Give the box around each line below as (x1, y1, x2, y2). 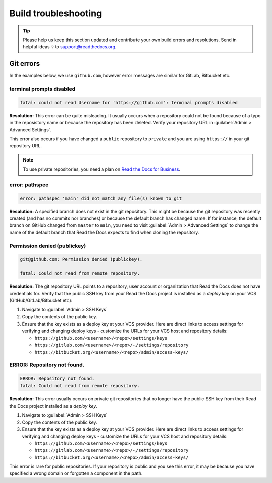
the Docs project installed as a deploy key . (9, 403, 98, 409)
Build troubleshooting (9, 8, 102, 19)
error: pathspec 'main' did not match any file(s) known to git (20, 195, 182, 201)
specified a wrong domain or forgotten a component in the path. (9, 470, 143, 476)
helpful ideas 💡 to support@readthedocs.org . (23, 44, 117, 50)
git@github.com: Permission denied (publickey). (20, 257, 143, 262)
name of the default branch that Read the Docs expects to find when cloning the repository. (9, 229, 199, 235)
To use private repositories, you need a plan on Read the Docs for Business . (23, 166, 181, 172)
